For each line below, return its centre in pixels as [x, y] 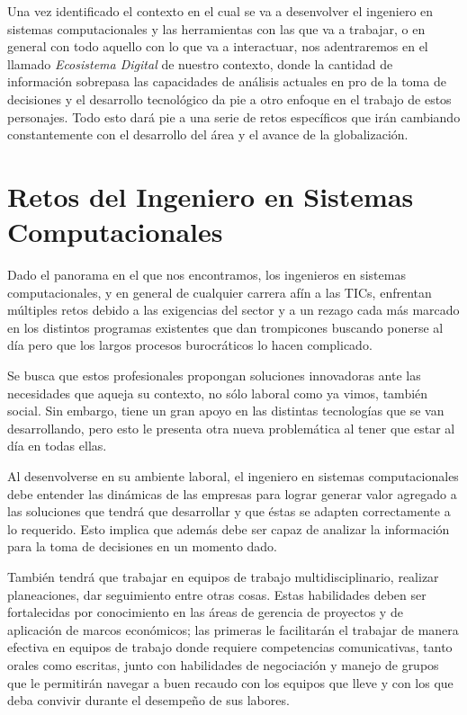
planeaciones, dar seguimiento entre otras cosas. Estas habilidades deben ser [217, 594]
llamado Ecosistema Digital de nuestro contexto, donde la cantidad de [200, 63]
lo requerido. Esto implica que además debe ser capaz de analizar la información [229, 528]
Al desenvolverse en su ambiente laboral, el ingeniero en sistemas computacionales [233, 476]
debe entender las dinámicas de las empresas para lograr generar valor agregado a [232, 493]
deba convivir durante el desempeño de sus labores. [148, 700]
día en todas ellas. [57, 446]
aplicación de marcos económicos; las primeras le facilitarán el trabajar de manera [233, 629]
